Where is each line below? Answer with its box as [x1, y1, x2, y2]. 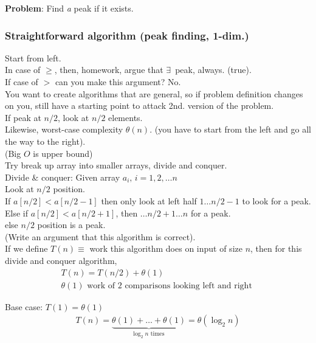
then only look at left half [101, 194, 197, 207]
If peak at [5, 111, 41, 123]
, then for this [250, 242, 302, 255]
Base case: [5, 300, 43, 313]
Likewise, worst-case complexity [5, 123, 123, 136]
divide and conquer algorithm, [5, 254, 117, 266]
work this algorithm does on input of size [89, 242, 242, 255]
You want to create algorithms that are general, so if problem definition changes [5, 87, 303, 100]
